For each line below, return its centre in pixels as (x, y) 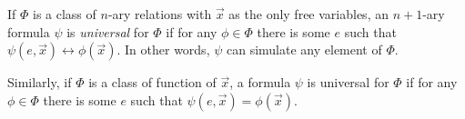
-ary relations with (160, 14)
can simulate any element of (304, 50)
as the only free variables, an (308, 14)
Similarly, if (40, 82)
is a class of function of (152, 82)
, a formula (260, 82)
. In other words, (163, 50)
